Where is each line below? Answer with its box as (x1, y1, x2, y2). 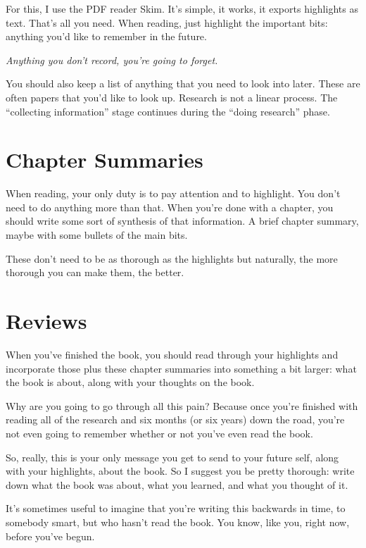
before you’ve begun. (6, 528, 95, 543)
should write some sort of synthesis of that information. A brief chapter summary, (6, 213, 359, 228)
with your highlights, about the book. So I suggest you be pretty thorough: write (6, 463, 355, 478)
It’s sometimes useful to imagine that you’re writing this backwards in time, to (6, 501, 346, 516)
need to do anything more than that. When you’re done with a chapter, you (6, 199, 334, 214)
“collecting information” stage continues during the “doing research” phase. (6, 104, 330, 118)
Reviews (6, 306, 87, 335)
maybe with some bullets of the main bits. (6, 228, 188, 242)
